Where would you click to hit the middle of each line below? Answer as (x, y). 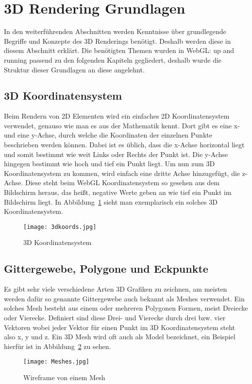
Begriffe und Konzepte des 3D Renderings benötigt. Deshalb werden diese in (118, 41)
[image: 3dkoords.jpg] (60, 227)
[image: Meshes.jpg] (57, 362)
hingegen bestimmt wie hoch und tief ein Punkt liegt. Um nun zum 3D (109, 164)
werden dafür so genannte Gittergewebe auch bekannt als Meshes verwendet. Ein (124, 298)
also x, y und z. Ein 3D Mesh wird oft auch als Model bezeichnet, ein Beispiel (120, 337)
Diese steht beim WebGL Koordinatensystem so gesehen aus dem (123, 183)
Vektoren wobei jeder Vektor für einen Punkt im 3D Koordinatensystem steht (120, 327)
